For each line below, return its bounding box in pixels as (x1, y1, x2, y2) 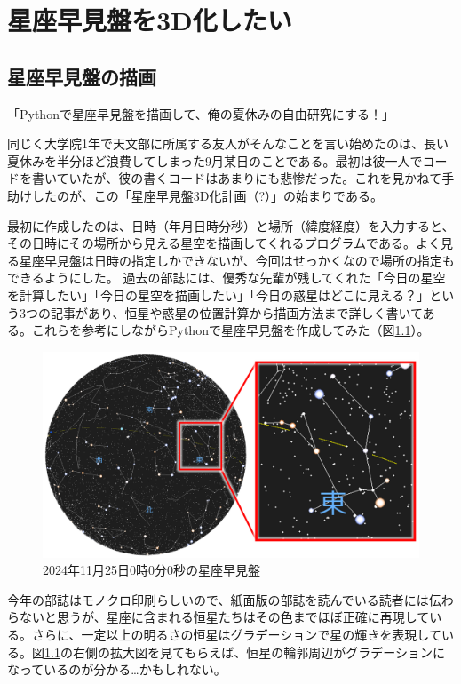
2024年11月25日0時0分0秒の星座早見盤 (43, 561, 260, 579)
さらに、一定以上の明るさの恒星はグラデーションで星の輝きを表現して (31, 624, 441, 643)
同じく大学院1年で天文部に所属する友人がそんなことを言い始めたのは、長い (7, 134, 449, 153)
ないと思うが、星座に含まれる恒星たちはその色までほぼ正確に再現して (19, 608, 430, 626)
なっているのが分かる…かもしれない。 (7, 660, 227, 679)
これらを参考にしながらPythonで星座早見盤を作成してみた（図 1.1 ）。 (31, 321, 430, 339)
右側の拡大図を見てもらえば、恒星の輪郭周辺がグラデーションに (72, 642, 445, 661)
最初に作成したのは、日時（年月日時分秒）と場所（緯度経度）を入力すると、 (7, 216, 455, 235)
